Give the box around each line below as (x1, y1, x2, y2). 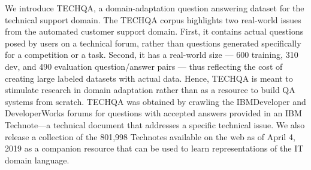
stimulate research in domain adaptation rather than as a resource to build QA (5, 84, 295, 96)
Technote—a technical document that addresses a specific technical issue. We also (5, 118, 305, 131)
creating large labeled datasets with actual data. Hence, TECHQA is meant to (5, 72, 293, 84)
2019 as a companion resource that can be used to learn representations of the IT (5, 142, 304, 154)
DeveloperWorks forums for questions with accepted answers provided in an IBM (5, 107, 302, 119)
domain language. (5, 153, 70, 166)
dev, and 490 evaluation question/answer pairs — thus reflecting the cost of (5, 60, 283, 72)
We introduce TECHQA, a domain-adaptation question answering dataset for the (5, 2, 304, 14)
